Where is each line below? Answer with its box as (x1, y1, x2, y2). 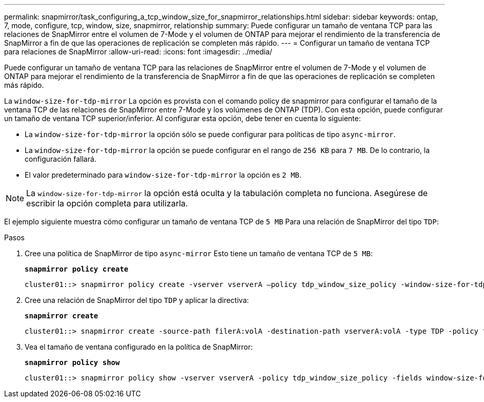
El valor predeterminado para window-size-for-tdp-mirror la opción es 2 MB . (25, 170, 301, 179)
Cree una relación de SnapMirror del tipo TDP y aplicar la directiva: (25, 296, 249, 304)
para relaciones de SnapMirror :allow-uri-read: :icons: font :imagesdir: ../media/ (4, 47, 272, 56)
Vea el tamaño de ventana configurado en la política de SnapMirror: (25, 342, 253, 351)
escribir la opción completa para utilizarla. (26, 198, 188, 208)
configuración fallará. (25, 155, 96, 163)
